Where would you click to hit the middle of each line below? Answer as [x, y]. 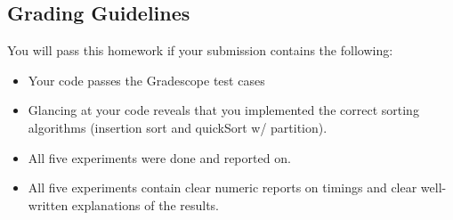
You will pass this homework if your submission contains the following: [200, 50]
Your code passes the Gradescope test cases [146, 80]
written [48, 204]
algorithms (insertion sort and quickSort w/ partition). [178, 127]
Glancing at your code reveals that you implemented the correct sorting [223, 110]
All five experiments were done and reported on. [159, 157]
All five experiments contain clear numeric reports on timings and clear [222, 187]
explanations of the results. [146, 204]
